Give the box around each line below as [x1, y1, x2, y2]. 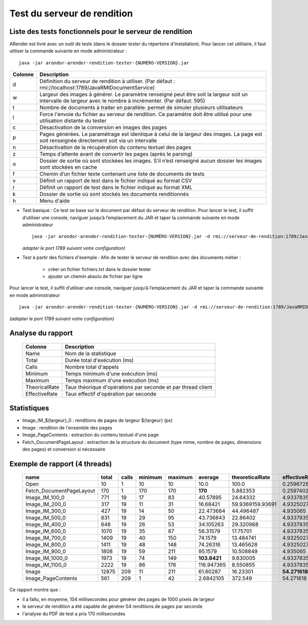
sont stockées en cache [39, 164, 98, 171]
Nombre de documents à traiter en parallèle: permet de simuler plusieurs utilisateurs [39, 104, 243, 111]
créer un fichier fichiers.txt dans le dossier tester [48, 266, 151, 272]
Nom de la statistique [65, 349, 117, 357]
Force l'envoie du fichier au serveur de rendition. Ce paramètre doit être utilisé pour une [39, 111, 252, 118]
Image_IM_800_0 [25, 541, 66, 549]
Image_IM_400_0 [25, 521, 66, 528]
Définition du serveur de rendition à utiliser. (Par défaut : [39, 77, 176, 85]
